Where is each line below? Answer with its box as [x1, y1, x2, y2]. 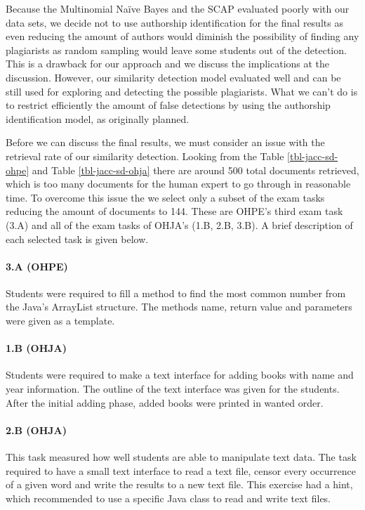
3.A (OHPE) [6, 259, 68, 273]
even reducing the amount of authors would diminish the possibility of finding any [6, 29, 359, 44]
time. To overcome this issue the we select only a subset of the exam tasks [6, 190, 325, 204]
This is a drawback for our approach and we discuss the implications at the [6, 56, 330, 71]
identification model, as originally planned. [6, 111, 190, 126]
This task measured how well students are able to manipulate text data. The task [6, 450, 357, 464]
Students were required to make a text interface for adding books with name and [6, 367, 354, 382]
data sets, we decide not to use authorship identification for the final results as [6, 15, 343, 30]
